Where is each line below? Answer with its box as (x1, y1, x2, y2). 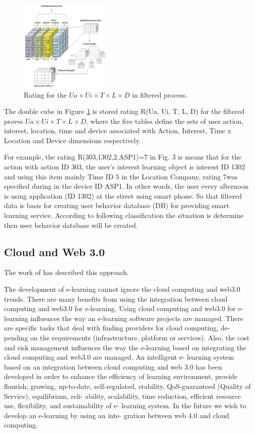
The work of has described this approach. (4, 267, 129, 277)
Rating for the (24, 89, 67, 100)
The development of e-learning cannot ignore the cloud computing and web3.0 (4, 284, 241, 294)
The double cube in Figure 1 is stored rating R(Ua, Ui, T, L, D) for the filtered (4, 106, 245, 116)
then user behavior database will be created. (4, 219, 138, 230)
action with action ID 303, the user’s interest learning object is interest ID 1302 (4, 162, 245, 172)
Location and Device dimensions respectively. (4, 135, 141, 145)
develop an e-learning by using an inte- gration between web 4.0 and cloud (4, 410, 229, 420)
